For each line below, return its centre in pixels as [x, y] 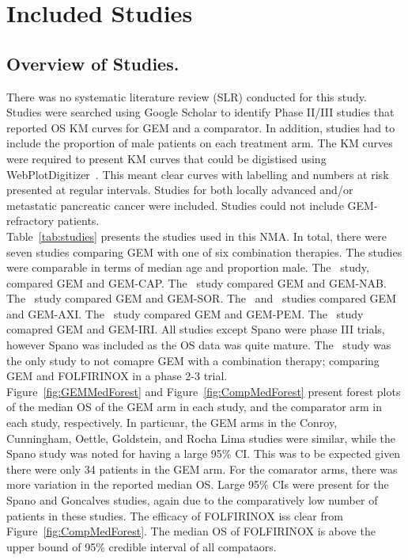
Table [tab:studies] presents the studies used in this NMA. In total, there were [197, 236]
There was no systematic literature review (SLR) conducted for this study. [187, 96]
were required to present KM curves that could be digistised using [166, 158]
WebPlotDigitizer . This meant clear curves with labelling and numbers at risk [198, 174]
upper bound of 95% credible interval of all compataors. [142, 546]
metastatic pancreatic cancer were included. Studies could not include [175, 205]
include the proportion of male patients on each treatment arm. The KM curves [200, 143]
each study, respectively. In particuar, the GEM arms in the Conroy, [172, 423]
